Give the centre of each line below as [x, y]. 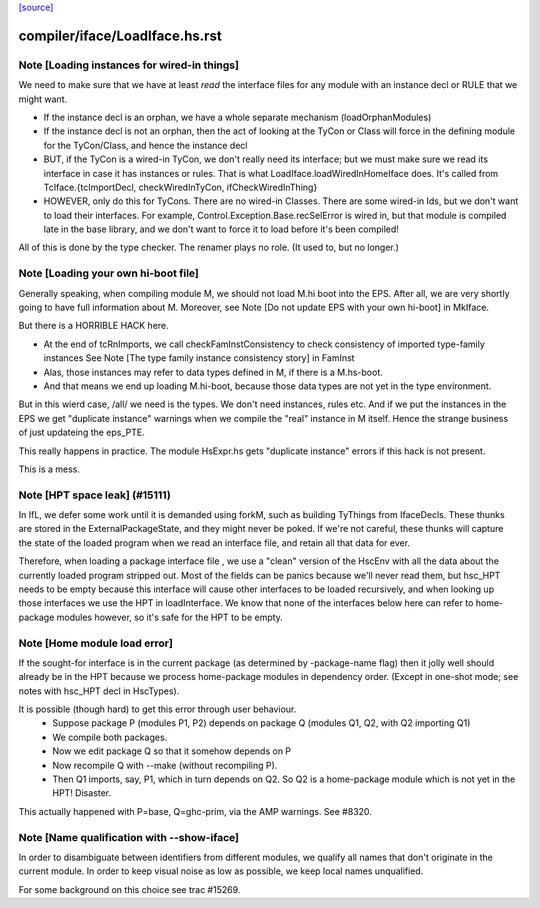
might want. [43, 99]
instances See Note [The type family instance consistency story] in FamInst [199, 358]
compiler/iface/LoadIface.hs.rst [120, 35]
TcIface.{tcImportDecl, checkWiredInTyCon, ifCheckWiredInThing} [180, 187]
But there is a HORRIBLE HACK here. [93, 326]
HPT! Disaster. [82, 793]
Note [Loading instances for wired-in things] [129, 65]
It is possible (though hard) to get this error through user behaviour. [157, 709]
